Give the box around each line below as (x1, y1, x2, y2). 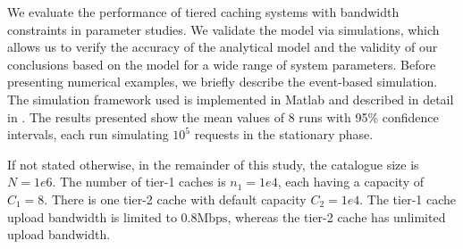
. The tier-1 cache (359, 189, 456, 208)
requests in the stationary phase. (194, 125, 374, 144)
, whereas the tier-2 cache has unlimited (227, 207, 446, 226)
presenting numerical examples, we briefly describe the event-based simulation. (7, 72, 438, 91)
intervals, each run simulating (7, 125, 169, 144)
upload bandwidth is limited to (7, 207, 177, 226)
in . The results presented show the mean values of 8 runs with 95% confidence (7, 107, 439, 126)
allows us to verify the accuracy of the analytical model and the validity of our (7, 37, 438, 56)
